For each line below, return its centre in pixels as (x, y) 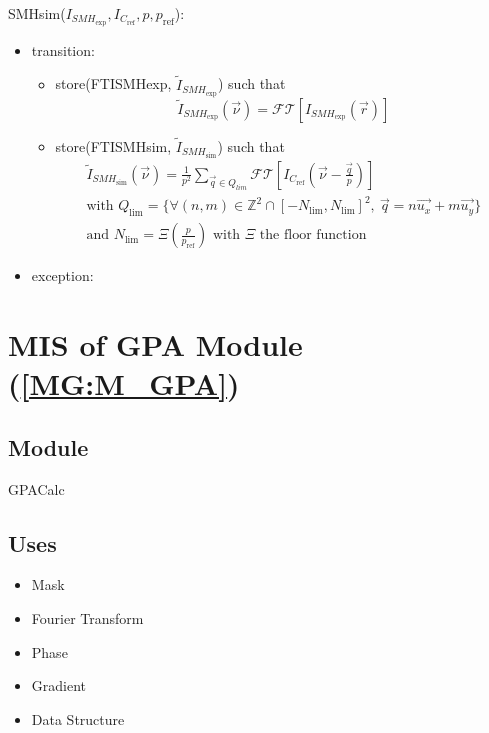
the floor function (313, 235)
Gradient (59, 685)
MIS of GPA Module (155, 344)
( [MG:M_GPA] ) (124, 383)
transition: (63, 49)
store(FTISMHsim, (113, 145)
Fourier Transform (87, 617)
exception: (62, 275)
